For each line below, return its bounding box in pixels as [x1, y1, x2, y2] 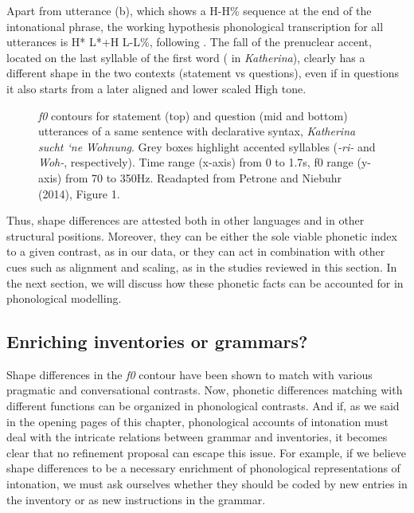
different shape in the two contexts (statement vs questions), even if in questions [6, 65, 399, 81]
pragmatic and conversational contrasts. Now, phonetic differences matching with [6, 382, 403, 398]
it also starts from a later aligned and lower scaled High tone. [6, 80, 307, 96]
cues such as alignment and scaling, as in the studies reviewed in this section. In [6, 258, 397, 275]
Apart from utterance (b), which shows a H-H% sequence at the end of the [6, 2, 372, 18]
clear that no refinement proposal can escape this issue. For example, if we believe [6, 444, 406, 460]
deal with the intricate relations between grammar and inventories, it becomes [6, 429, 388, 445]
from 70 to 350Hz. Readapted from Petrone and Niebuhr [64, 169, 342, 186]
